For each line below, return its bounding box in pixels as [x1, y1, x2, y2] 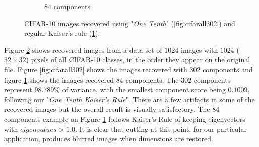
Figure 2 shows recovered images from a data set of [4, 44, 162, 55]
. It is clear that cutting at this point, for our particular [75, 123, 247, 134]
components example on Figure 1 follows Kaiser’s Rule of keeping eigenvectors [4, 113, 245, 124]
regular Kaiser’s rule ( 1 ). [24, 28, 100, 38]
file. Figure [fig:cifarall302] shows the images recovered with [4, 64, 187, 75]
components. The [125, 74, 179, 85]
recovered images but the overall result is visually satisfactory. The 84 [4, 104, 220, 114]
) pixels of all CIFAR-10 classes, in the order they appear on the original [26, 54, 250, 65]
